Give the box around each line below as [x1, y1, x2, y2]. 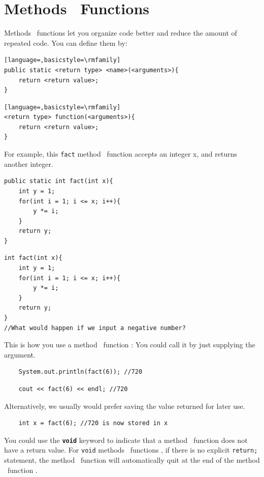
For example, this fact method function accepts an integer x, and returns [4, 148, 237, 159]
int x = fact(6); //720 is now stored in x [18, 420, 168, 427]
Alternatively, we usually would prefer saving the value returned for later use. [4, 400, 245, 411]
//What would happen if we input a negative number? [4, 324, 186, 332]
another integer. [4, 158, 53, 169]
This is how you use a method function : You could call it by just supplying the [4, 339, 255, 350]
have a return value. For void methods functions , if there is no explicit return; [4, 444, 258, 455]
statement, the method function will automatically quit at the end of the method [4, 455, 260, 465]
